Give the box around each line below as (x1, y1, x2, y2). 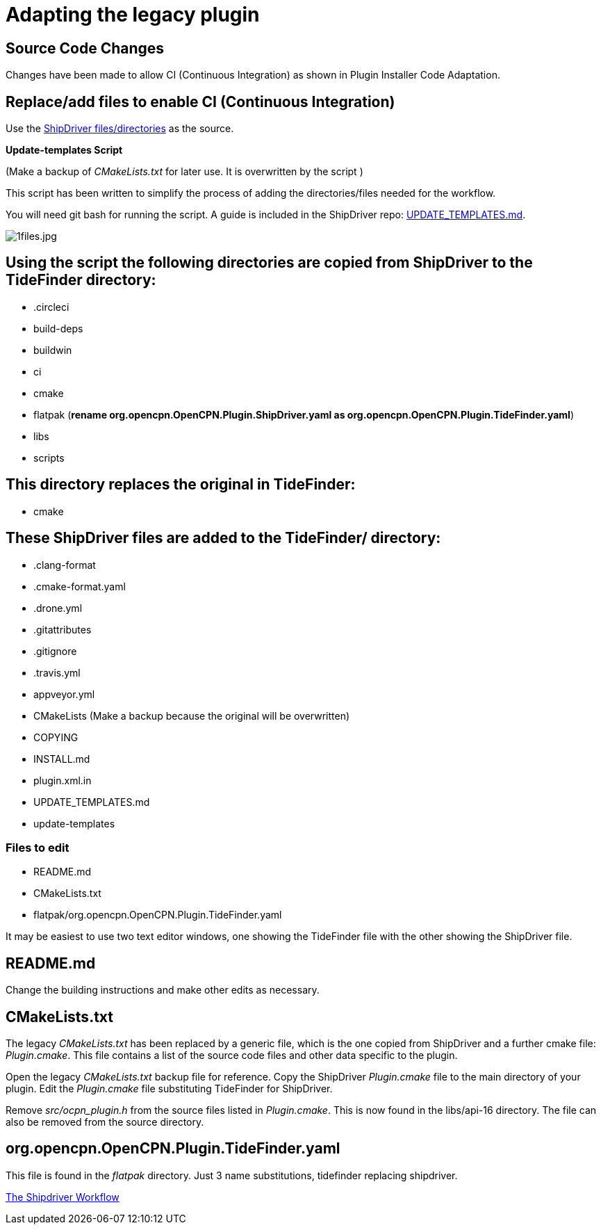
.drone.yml (33, 601, 83, 614)
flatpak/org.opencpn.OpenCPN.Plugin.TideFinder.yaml (33, 909, 282, 921)
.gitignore (33, 645, 77, 657)
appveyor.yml (33, 688, 95, 700)
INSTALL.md (33, 752, 90, 765)
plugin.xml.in (33, 774, 92, 786)
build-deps (33, 322, 83, 334)
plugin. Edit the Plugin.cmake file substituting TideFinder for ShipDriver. (6, 1082, 333, 1094)
